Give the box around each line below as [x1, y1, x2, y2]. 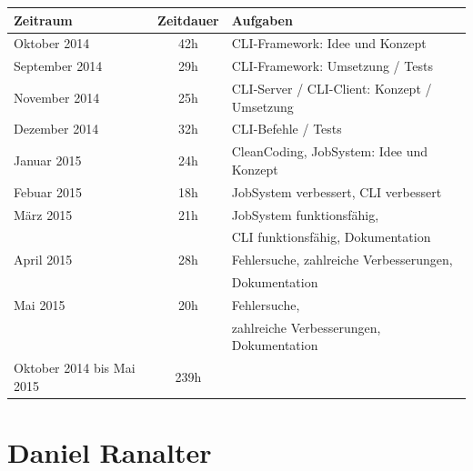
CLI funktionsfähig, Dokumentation [231, 227, 431, 246]
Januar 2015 [14, 151, 82, 170]
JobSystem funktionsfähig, [231, 205, 379, 224]
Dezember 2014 [14, 119, 99, 138]
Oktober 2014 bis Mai [14, 358, 136, 377]
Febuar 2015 [14, 182, 82, 201]
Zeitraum [14, 10, 73, 29]
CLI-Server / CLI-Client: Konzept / [231, 79, 432, 98]
